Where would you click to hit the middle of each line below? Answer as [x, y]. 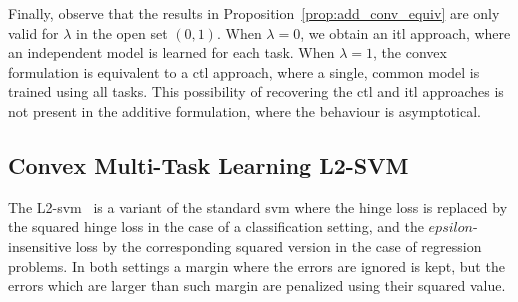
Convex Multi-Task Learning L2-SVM [208, 164]
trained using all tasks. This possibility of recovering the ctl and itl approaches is [256, 91]
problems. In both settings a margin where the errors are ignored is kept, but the [256, 265]
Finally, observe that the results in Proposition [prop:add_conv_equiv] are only [254, 13]
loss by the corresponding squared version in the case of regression [278, 245]
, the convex [410, 52]
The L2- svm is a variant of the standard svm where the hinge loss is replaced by [258, 206]
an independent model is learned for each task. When [171, 52]
